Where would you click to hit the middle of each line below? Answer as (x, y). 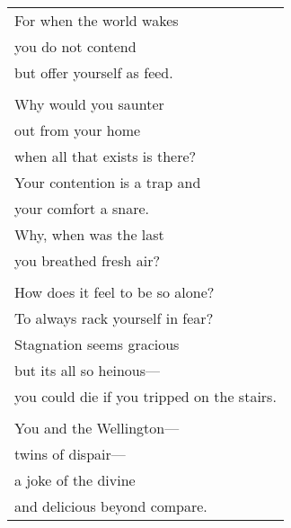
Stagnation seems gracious (97, 344)
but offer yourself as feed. (94, 72)
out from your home (78, 130)
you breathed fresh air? (88, 260)
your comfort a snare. (82, 208)
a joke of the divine (75, 480)
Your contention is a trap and (108, 182)
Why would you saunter (89, 104)
